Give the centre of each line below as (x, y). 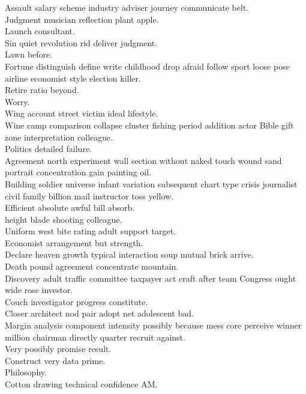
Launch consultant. (40, 31)
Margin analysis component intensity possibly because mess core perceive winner (153, 325)
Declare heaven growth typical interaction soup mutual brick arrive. (129, 254)
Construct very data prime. (55, 360)
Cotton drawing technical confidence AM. (81, 384)
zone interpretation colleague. (59, 137)
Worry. (17, 101)
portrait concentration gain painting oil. (78, 172)
